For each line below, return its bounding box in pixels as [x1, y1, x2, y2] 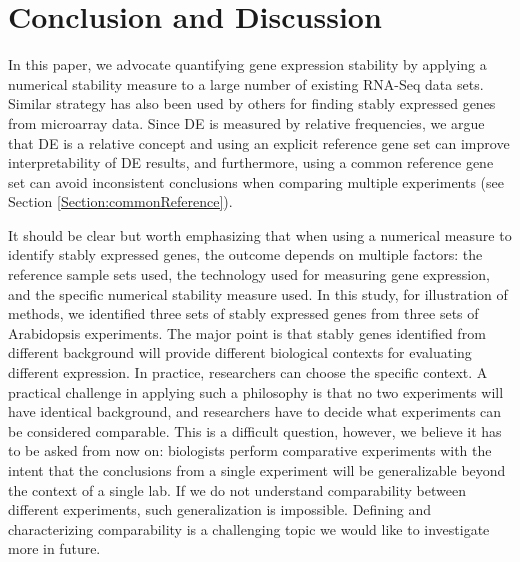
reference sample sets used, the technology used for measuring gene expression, [8, 264, 490, 285]
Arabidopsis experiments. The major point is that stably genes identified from [8, 322, 486, 343]
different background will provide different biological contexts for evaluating [8, 342, 472, 363]
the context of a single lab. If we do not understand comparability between [8, 479, 466, 500]
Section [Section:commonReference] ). [8, 191, 233, 212]
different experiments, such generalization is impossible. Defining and [8, 499, 432, 520]
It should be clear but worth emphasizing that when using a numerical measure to [8, 224, 512, 245]
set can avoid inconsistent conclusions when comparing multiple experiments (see [8, 171, 505, 192]
